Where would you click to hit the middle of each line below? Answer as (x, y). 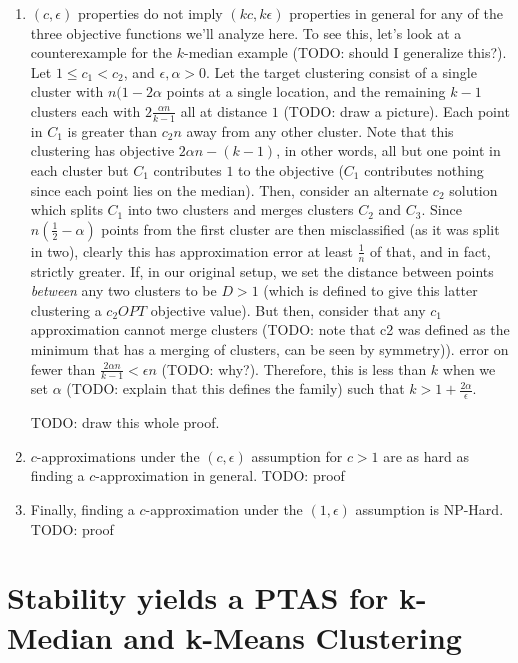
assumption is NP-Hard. (429, 509)
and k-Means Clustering (292, 636)
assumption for (297, 455)
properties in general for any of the (396, 13)
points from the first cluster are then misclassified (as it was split (300, 228)
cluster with (67, 91)
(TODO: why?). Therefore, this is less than (294, 368)
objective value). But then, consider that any (288, 309)
